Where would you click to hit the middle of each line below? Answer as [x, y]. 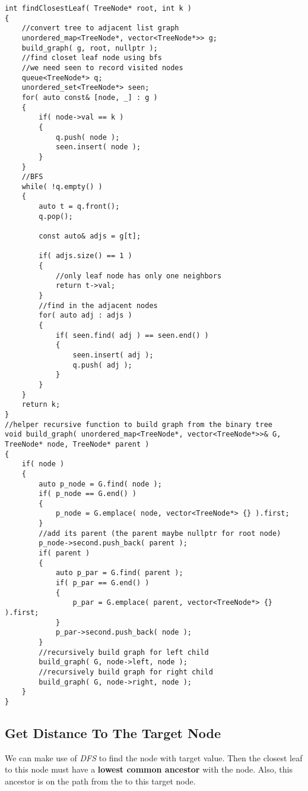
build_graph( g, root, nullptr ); [90, 48]
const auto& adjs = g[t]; [90, 236]
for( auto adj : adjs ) [85, 316]
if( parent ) [64, 553]
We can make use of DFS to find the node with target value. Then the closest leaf [154, 757]
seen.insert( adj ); [113, 355]
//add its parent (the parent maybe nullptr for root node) [160, 533]
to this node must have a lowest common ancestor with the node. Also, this [149, 769]
